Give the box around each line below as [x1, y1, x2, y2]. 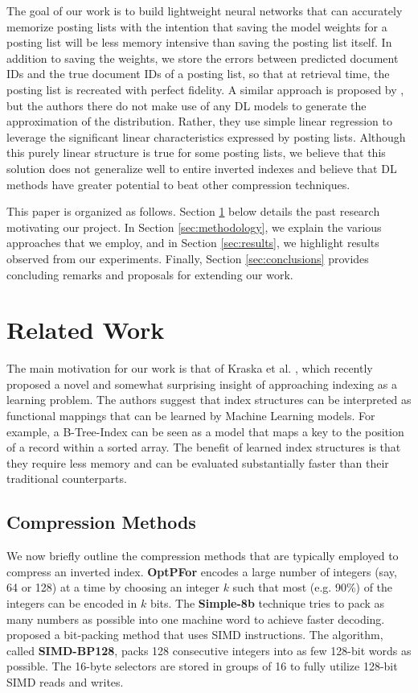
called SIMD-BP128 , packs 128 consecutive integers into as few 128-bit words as [6, 641, 412, 658]
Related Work [6, 313, 165, 346]
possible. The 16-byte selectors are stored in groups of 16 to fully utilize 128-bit [6, 658, 398, 674]
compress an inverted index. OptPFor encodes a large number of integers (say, [6, 563, 397, 580]
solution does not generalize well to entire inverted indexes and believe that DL [6, 159, 397, 176]
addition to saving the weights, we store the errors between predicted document [6, 49, 399, 66]
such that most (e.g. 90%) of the [232, 579, 393, 596]
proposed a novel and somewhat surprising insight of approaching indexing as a [6, 375, 397, 392]
